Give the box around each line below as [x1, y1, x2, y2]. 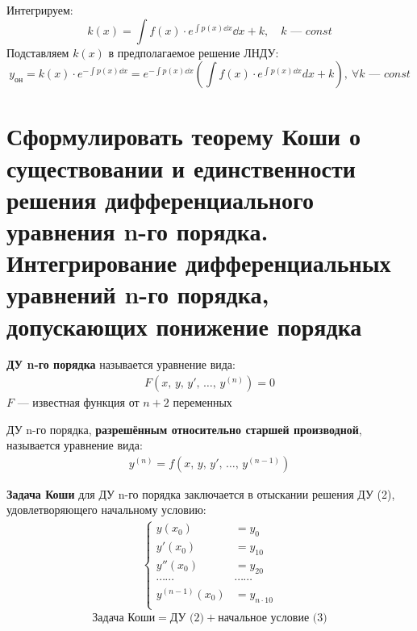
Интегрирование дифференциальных [6, 246, 391, 279]
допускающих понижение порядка [6, 309, 362, 342]
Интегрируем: [6, 2, 73, 18]
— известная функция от [17, 394, 140, 411]
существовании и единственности [6, 151, 356, 184]
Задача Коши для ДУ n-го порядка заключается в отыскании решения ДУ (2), [6, 485, 395, 502]
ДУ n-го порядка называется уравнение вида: [6, 356, 236, 373]
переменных [173, 394, 232, 411]
